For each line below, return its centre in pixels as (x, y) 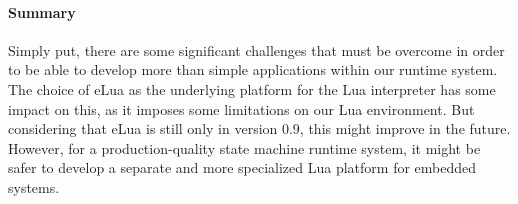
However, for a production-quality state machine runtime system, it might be (244, 147)
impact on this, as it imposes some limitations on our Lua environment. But (241, 108)
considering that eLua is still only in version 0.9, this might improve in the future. (259, 128)
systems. (34, 186)
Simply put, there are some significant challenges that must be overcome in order (256, 49)
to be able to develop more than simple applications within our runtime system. (253, 69)
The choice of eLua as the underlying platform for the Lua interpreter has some (252, 88)
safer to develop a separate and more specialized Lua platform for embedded (242, 167)
